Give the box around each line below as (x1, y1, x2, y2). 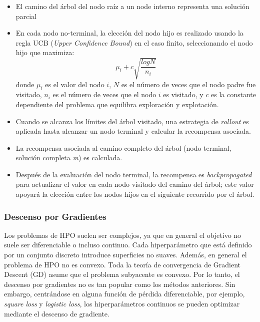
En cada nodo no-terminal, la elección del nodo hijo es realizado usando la (15, 28, 243, 38)
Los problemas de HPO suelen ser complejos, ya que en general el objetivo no (4, 229, 241, 240)
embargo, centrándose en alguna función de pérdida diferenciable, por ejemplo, (4, 288, 245, 299)
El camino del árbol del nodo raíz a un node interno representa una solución (15, 1, 249, 11)
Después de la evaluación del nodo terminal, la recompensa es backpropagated (15, 169, 252, 179)
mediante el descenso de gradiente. (4, 308, 109, 318)
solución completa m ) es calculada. (15, 152, 122, 163)
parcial (15, 11, 37, 21)
